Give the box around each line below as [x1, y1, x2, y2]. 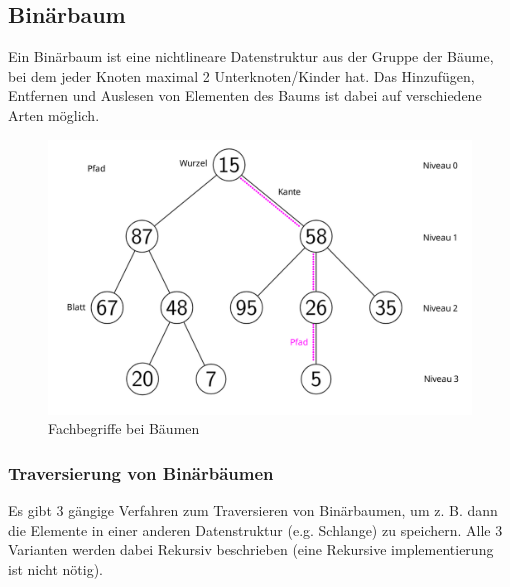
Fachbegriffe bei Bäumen [48, 418, 200, 439]
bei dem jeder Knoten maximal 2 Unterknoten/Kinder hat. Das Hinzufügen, [8, 65, 475, 86]
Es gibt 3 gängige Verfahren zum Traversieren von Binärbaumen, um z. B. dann [8, 499, 498, 520]
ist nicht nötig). [8, 558, 103, 579]
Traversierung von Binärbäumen [8, 460, 274, 485]
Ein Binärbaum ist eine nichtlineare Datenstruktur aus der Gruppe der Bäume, [8, 46, 494, 67]
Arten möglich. [8, 104, 100, 125]
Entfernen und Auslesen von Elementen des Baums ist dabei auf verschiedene [8, 85, 482, 106]
